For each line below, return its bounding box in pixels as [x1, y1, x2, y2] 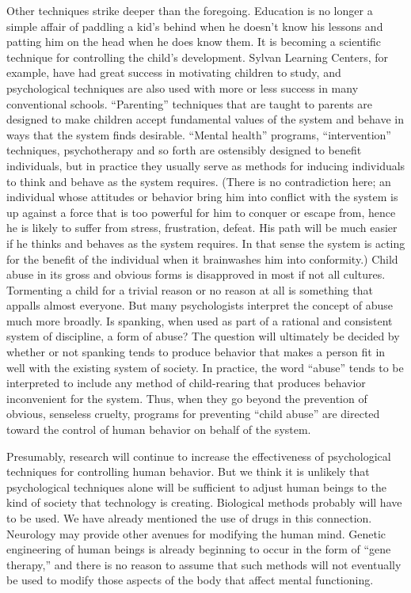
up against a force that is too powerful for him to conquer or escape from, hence [6, 203, 396, 220]
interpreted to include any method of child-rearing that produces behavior [6, 374, 366, 391]
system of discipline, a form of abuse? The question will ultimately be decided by [6, 328, 400, 344]
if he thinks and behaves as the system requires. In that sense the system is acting [6, 234, 405, 251]
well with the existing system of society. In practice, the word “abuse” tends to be [6, 359, 404, 375]
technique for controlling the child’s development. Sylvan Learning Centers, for [6, 48, 389, 65]
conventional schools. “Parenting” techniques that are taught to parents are [6, 95, 372, 112]
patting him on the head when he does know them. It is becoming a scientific [6, 33, 382, 50]
